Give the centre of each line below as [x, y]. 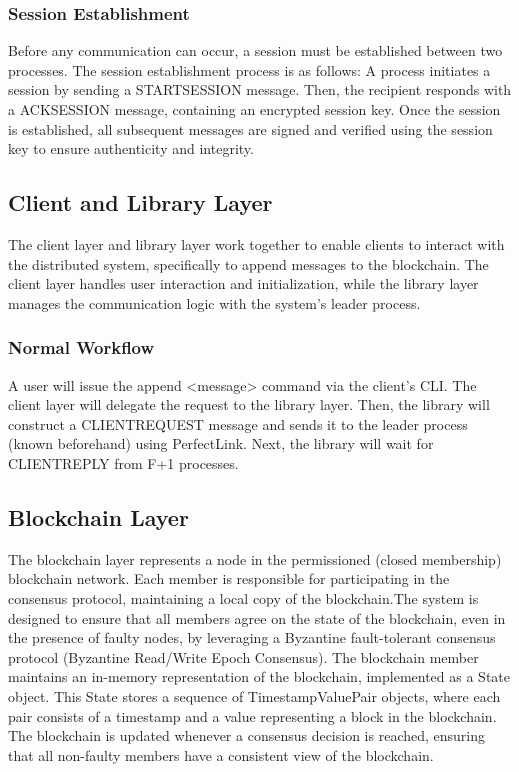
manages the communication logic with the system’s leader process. [214, 302]
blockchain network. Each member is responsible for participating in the [229, 578]
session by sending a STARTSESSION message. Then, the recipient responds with [260, 89]
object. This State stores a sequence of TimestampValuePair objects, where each [254, 695]
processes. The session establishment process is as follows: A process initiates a [249, 69]
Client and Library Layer [140, 202]
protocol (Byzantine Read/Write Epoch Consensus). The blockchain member [243, 656]
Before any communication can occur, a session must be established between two [255, 50]
